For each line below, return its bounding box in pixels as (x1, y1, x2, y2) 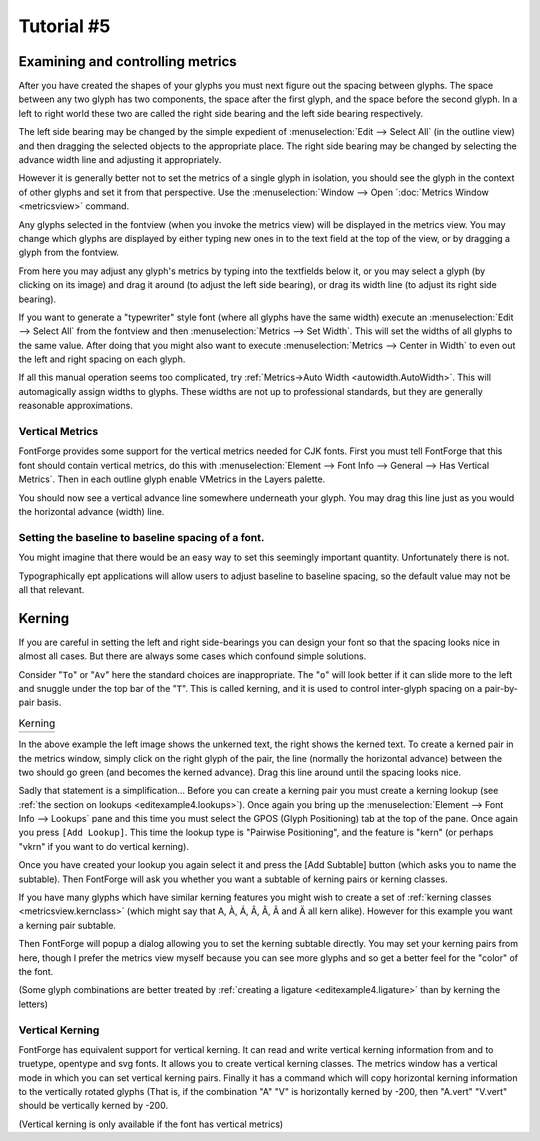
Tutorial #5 (18, 15, 111, 37)
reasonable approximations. (18, 400, 134, 412)
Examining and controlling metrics (18, 53, 237, 70)
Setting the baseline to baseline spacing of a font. (18, 530, 265, 544)
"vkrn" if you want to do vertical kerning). (18, 840, 190, 852)
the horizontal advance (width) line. (18, 505, 165, 517)
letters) (18, 998, 49, 1010)
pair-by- (484, 682, 519, 694)
